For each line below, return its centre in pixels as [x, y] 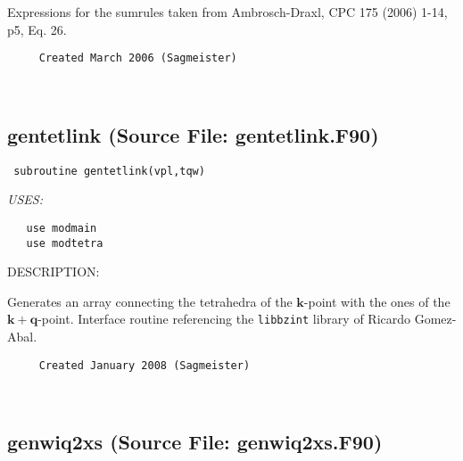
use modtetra [65, 243]
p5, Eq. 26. [37, 29]
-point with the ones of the [377, 301]
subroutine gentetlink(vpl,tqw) [109, 171]
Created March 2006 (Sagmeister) [138, 58]
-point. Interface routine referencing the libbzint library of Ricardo [224, 319]
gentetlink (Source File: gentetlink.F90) [193, 134]
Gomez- [435, 319]
